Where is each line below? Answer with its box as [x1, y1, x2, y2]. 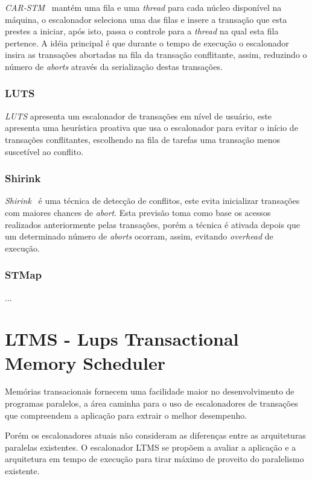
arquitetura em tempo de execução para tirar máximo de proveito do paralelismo [5, 452, 304, 465]
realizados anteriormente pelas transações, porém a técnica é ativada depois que [5, 218, 300, 230]
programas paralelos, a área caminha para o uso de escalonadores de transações [5, 397, 298, 410]
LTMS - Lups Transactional [5, 326, 239, 351]
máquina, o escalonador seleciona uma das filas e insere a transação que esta [5, 13, 287, 25]
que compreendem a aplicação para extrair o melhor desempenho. [5, 408, 247, 421]
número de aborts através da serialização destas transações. [5, 60, 223, 72]
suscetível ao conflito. [5, 145, 84, 157]
